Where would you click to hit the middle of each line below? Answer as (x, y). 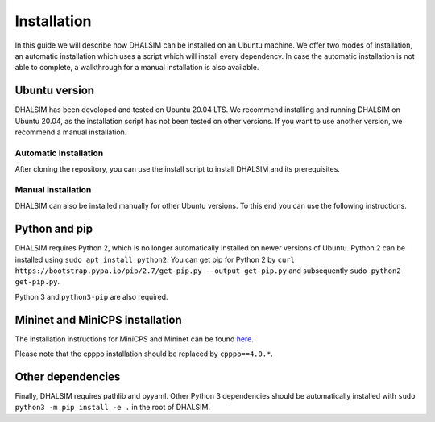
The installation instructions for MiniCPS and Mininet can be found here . (134, 339)
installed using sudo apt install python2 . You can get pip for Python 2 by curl (155, 259)
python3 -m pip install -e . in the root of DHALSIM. (113, 408)
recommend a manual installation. (71, 132)
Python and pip (54, 229)
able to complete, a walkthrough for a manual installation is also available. (137, 68)
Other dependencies (68, 376)
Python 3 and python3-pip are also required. (91, 296)
